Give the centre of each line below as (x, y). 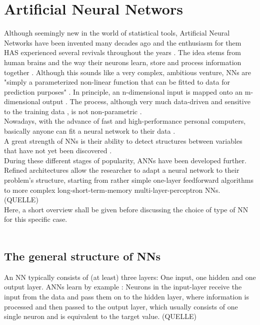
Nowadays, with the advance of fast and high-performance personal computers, (125, 121)
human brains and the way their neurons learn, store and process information (123, 62)
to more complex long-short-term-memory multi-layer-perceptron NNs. (112, 190)
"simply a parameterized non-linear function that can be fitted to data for (117, 82)
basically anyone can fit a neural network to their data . (90, 131)
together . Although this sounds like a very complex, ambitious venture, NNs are (128, 72)
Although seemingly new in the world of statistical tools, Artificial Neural (117, 33)
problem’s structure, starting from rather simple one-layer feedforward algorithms (129, 180)
